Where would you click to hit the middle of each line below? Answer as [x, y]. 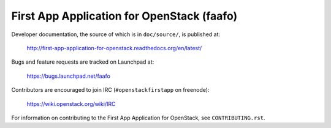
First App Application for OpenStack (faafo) [124, 16]
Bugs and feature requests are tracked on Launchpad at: [83, 62]
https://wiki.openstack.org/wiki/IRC [71, 104]
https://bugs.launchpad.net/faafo [68, 76]
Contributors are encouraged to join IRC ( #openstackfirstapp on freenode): [110, 90]
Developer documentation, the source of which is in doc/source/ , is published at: [116, 34]
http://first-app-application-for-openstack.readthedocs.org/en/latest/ [114, 48]
